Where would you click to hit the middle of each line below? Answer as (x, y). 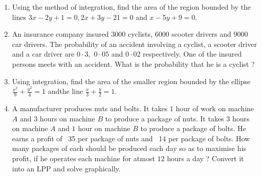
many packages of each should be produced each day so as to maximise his (129, 148)
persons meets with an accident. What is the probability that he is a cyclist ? (133, 64)
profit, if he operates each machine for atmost (83, 158)
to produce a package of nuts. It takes (165, 118)
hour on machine (104, 128)
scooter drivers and (201, 34)
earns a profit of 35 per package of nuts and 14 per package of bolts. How (131, 138)
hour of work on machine (215, 108)
